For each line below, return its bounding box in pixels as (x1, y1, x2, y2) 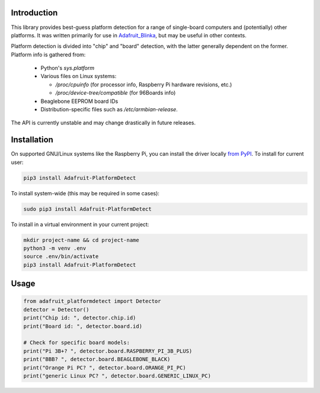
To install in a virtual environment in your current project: (11, 221, 149, 228)
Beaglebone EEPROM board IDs (40, 98, 119, 105)
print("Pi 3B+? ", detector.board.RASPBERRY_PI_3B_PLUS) (23, 347, 193, 355)
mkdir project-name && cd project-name (23, 237, 139, 243)
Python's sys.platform (40, 65, 95, 72)
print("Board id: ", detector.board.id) (23, 323, 142, 330)
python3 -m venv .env (23, 245, 87, 252)
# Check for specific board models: (23, 339, 130, 346)
